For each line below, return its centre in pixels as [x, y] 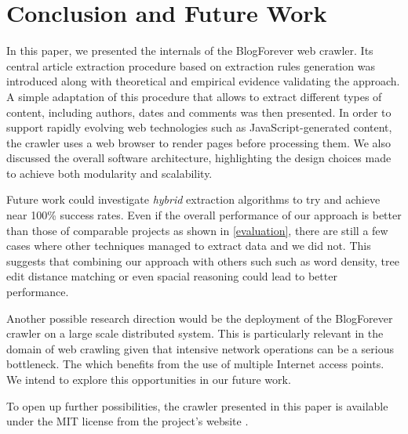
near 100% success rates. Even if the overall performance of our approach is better [204, 215]
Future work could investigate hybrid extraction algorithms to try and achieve [193, 199]
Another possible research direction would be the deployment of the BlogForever [200, 318]
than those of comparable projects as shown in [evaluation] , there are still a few [197, 230]
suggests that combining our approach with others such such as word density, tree [203, 260]
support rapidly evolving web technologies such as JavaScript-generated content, [199, 127]
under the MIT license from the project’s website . [127, 421]
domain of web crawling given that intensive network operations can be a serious [200, 348]
